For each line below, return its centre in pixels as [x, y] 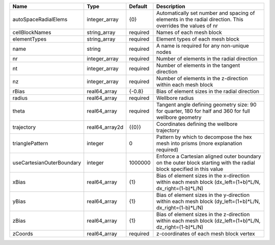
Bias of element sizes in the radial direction [208, 91]
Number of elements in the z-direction [202, 78]
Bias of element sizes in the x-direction [203, 176]
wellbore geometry [179, 117]
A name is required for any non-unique [202, 46]
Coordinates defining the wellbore [197, 124]
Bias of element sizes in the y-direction [203, 195]
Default [138, 6]
